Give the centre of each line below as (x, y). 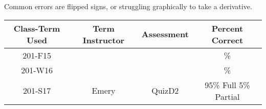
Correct (227, 40)
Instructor (104, 40)
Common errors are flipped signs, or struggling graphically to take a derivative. (128, 6)
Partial (227, 96)
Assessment (165, 34)
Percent (227, 28)
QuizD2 (165, 91)
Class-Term (37, 28)
